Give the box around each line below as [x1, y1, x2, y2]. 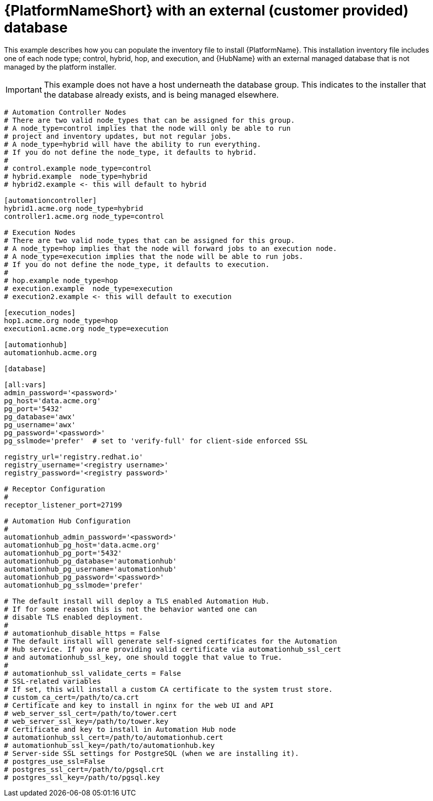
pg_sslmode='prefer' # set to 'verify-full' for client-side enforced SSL [4, 436, 307, 445]
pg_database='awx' [4, 412, 76, 421]
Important [5, 84, 42, 95]
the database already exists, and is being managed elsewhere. [43, 89, 279, 100]
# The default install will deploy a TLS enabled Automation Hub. [4, 597, 270, 605]
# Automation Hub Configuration [4, 516, 130, 525]
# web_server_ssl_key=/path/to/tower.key [4, 717, 168, 725]
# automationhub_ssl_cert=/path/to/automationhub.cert [4, 733, 223, 741]
